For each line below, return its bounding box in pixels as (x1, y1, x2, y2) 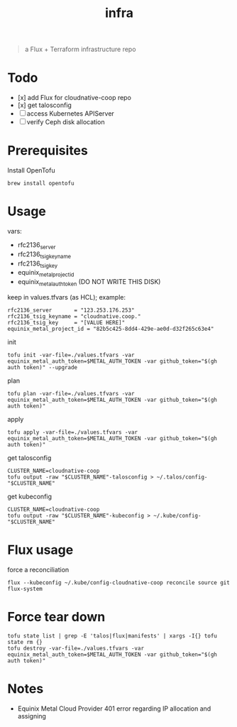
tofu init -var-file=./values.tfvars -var (7, 351, 135, 359)
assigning (17, 711, 46, 720)
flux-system (7, 585, 43, 592)
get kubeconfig (7, 492, 52, 501)
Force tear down (7, 609, 106, 625)
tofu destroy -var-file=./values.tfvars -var (7, 645, 144, 652)
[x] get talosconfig (17, 101, 72, 109)
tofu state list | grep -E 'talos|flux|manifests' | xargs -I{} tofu (7, 632, 218, 640)
